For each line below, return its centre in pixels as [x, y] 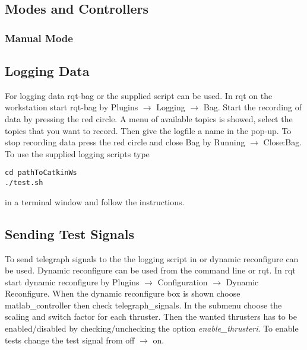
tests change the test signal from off [70, 340]
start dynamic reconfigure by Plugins [72, 281]
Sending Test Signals [69, 233]
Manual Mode [39, 38]
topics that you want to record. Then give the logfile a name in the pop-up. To [148, 130]
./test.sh [24, 183]
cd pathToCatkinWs [41, 173]
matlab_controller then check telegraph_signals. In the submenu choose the [143, 305]
